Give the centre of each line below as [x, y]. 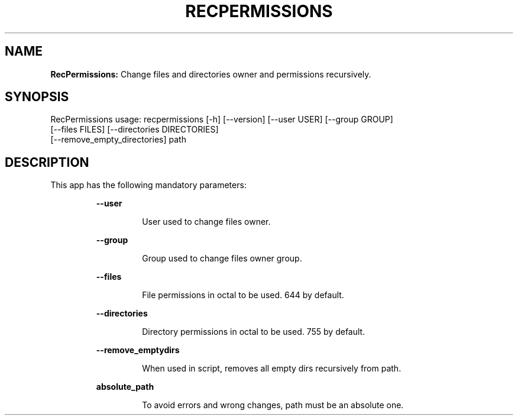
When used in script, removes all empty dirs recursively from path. [272, 369]
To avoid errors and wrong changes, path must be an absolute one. [273, 405]
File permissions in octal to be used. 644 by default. [243, 295]
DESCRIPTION [47, 162]
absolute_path [125, 387]
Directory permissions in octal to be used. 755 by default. [254, 332]
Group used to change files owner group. [222, 259]
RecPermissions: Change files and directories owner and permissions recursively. [211, 74]
